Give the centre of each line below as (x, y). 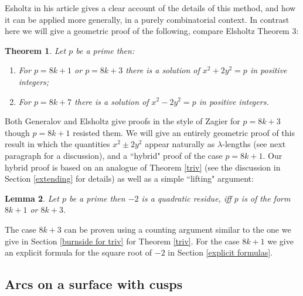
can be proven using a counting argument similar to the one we (178, 229)
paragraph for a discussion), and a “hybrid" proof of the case (114, 155)
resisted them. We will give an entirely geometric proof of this (184, 132)
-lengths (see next (254, 144)
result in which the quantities (57, 144)
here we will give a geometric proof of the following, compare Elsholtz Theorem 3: (152, 31)
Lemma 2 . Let (32, 198)
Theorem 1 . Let (35, 50)
